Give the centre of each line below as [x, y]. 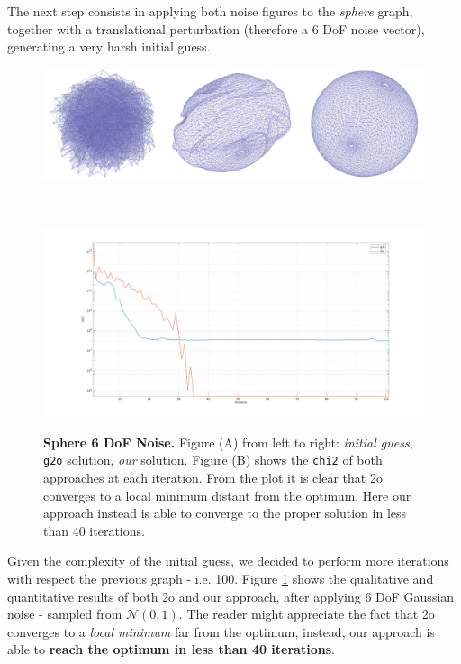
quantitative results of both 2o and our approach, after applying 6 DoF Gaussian [231, 596]
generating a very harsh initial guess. [109, 46]
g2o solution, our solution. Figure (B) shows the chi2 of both [213, 460]
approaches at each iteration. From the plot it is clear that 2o [213, 477]
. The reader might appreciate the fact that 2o [307, 614]
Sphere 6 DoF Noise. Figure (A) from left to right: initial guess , [228, 442]
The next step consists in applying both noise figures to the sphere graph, [210, 11]
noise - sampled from [65, 614]
